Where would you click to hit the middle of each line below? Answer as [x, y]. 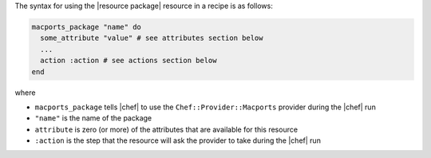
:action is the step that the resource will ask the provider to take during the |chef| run [178, 140]
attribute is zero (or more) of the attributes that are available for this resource [166, 129]
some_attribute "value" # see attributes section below [152, 38]
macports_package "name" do [86, 27]
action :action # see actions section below [129, 61]
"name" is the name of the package [93, 118]
